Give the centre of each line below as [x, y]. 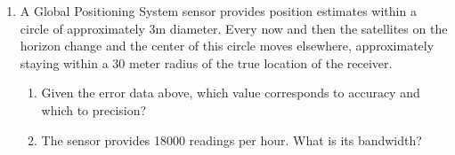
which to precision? [94, 109]
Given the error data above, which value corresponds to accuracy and [231, 93]
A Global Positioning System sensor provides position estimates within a [218, 11]
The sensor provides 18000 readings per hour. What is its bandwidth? [232, 139]
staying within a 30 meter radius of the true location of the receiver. [206, 62]
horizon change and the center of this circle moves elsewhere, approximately [227, 46]
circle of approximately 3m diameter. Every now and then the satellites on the [234, 28]
